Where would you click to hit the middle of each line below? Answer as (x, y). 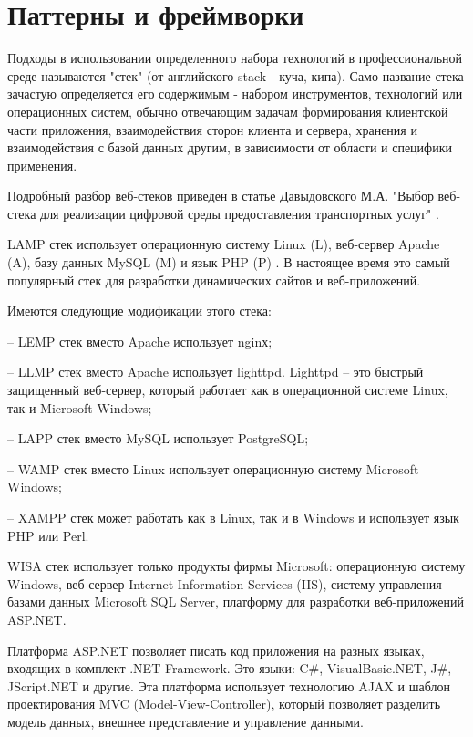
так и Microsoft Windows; (80, 407)
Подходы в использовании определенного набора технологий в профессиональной (235, 58)
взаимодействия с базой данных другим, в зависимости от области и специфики (230, 147)
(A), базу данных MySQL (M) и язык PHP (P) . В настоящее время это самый (229, 262)
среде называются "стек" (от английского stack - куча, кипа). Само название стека (236, 75)
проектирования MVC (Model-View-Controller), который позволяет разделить (224, 704)
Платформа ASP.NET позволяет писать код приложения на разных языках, (216, 650)
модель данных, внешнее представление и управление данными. (185, 721)
